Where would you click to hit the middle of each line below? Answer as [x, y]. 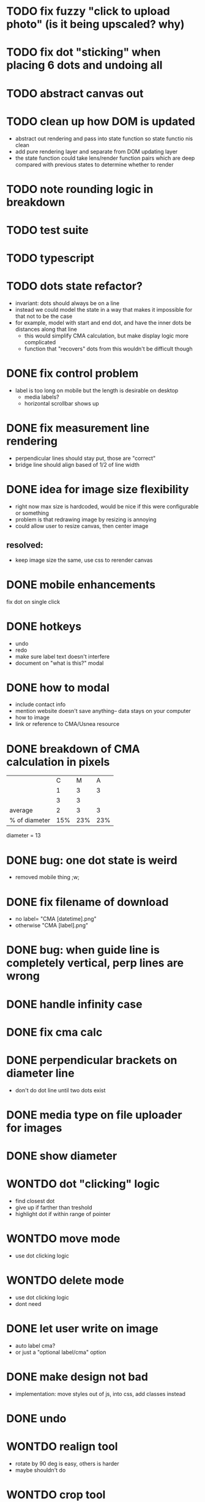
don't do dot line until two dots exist [60, 1090]
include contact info [40, 704]
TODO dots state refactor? [74, 286]
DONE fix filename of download [88, 902]
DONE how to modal [58, 688]
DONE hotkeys [44, 626]
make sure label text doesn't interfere [62, 656]
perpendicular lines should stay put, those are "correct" [85, 458]
